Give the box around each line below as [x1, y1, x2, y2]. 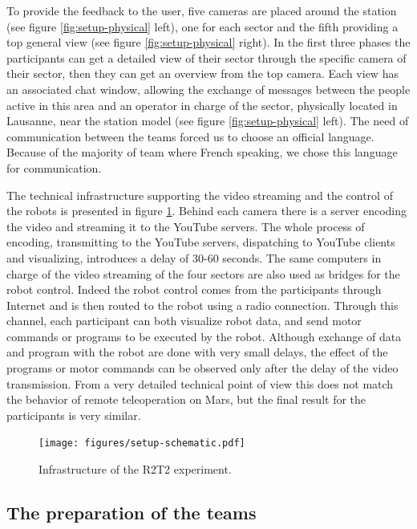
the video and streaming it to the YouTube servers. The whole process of [6, 218, 365, 234]
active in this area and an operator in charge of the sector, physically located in [6, 96, 398, 113]
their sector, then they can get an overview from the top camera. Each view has [6, 65, 399, 82]
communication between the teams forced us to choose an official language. [6, 128, 374, 144]
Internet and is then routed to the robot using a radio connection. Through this [6, 296, 399, 313]
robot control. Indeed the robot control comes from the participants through [6, 281, 382, 298]
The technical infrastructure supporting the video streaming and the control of [6, 186, 393, 203]
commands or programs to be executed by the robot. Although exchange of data [6, 328, 402, 344]
